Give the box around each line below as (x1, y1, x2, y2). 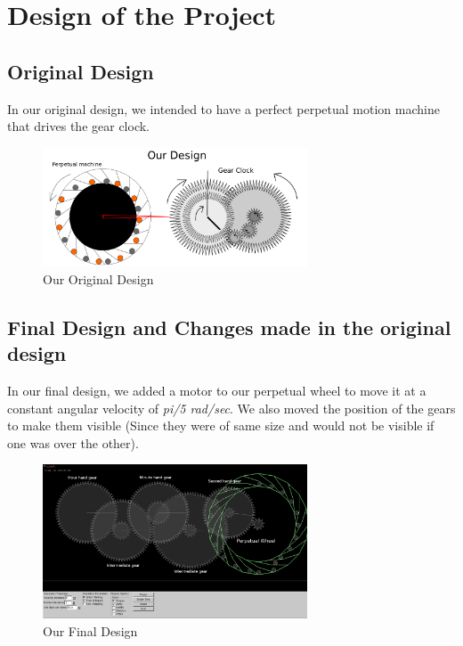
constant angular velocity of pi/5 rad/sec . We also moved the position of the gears (7, 398, 456, 417)
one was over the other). (7, 433, 139, 452)
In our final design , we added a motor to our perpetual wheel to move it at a (7, 381, 426, 400)
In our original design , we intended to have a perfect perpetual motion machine (7, 99, 440, 118)
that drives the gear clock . (7, 117, 150, 135)
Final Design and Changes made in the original (7, 313, 451, 340)
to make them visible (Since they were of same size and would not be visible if (7, 416, 435, 435)
